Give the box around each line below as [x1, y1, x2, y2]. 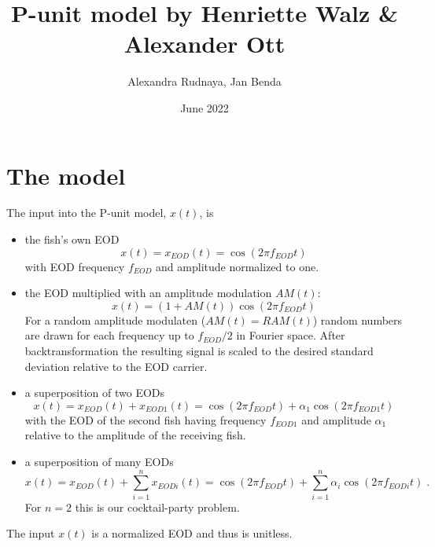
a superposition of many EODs [24, 453, 174, 469]
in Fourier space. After [236, 327, 345, 343]
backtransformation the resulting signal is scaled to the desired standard [24, 343, 374, 358]
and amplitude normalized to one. [156, 258, 319, 274]
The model [6, 159, 126, 191]
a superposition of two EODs [24, 384, 165, 401]
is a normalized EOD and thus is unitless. [91, 525, 293, 541]
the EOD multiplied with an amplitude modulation [24, 285, 272, 301]
